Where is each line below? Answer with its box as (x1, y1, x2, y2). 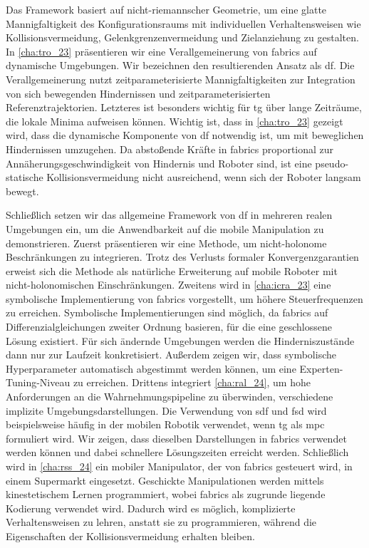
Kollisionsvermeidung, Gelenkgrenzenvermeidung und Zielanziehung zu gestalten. (6, 30, 359, 45)
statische (6, 170, 43, 185)
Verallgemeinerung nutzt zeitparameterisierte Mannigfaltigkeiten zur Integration (6, 71, 355, 86)
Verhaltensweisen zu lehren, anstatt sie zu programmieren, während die (6, 515, 317, 529)
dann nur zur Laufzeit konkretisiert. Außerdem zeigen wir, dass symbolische (6, 347, 336, 362)
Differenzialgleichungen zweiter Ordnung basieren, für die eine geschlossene (6, 319, 333, 334)
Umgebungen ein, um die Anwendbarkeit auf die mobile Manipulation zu (6, 221, 324, 236)
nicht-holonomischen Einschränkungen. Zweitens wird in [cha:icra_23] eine (6, 277, 331, 292)
